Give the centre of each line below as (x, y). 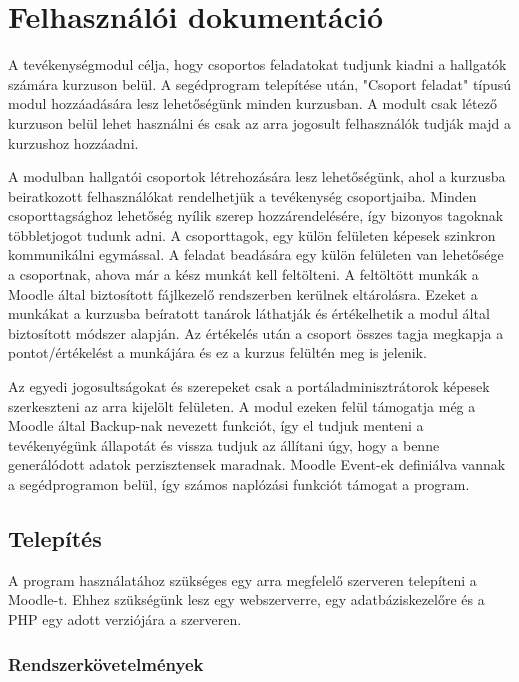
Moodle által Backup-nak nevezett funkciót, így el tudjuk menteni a (216, 425)
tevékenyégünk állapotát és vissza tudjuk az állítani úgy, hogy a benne (224, 444)
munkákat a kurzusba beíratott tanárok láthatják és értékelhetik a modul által (249, 313)
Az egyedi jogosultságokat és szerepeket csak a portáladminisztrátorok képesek (249, 386)
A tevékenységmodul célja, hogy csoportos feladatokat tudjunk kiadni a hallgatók (257, 64)
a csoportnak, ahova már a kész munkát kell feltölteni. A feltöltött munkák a (243, 274)
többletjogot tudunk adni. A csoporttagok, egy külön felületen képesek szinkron (252, 234)
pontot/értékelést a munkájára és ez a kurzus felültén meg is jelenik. (217, 352)
